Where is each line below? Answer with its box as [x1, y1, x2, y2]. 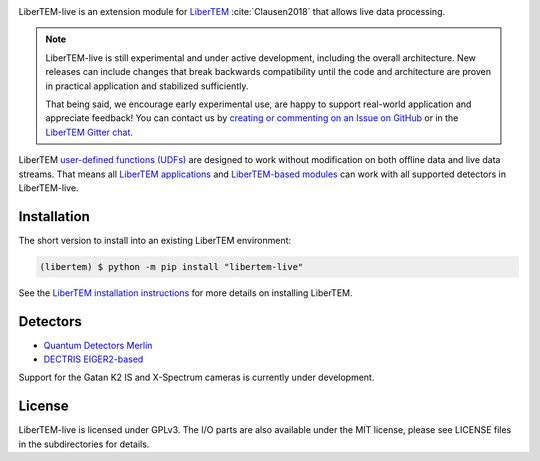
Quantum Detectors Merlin [43, 339, 153, 351]
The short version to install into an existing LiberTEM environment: [18, 234, 292, 246]
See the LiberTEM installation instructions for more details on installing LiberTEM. [18, 286, 353, 299]
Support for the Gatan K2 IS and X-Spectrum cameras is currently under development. [18, 371, 375, 384]
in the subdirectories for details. [18, 438, 150, 450]
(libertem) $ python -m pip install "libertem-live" [39, 261, 304, 272]
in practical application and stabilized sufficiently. [45, 80, 249, 92]
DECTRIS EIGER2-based [43, 353, 144, 365]
